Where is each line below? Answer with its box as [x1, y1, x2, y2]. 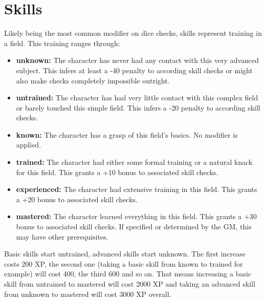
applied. [16, 139, 41, 150]
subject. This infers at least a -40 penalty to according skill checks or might [16, 64, 253, 75]
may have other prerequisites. [16, 231, 108, 242]
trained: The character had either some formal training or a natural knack [16, 157, 253, 167]
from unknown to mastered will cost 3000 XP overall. [4, 288, 171, 299]
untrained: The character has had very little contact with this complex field [16, 92, 258, 103]
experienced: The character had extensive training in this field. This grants [16, 184, 257, 195]
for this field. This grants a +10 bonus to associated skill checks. [16, 166, 218, 177]
